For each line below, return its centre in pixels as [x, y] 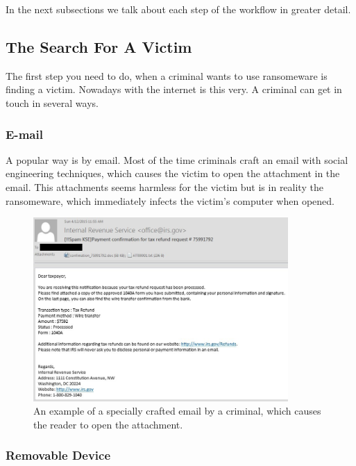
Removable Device [58, 455]
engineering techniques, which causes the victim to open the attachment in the [173, 173]
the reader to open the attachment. [108, 424]
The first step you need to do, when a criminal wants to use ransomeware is [167, 75]
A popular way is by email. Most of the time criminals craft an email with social [177, 159]
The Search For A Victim [99, 46]
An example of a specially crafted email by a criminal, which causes [177, 411]
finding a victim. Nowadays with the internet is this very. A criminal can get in [174, 89]
